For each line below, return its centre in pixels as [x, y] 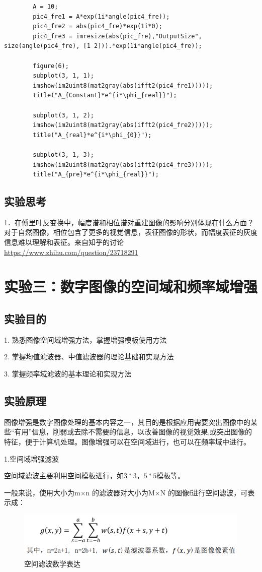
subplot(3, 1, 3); [63, 154]
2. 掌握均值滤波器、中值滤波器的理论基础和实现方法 [89, 357]
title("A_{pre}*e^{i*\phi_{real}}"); [96, 175]
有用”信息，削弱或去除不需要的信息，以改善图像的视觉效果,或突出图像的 [133, 432]
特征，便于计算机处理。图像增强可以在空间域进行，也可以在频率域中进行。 [127, 442]
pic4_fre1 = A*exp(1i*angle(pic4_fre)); [101, 16]
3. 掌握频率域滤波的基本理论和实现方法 [68, 374]
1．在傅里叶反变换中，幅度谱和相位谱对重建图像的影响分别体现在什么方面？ [129, 222]
